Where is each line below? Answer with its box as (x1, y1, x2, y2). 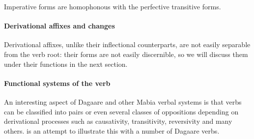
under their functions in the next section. (4, 58, 128, 69)
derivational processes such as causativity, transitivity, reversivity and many (4, 116, 232, 126)
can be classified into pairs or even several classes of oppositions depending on (4, 106, 239, 116)
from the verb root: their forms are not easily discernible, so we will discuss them (4, 49, 248, 59)
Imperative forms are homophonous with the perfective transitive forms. (4, 1, 221, 11)
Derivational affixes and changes (4, 21, 115, 31)
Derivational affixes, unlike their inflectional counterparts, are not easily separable (4, 39, 251, 50)
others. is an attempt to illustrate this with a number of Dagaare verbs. (4, 125, 220, 136)
